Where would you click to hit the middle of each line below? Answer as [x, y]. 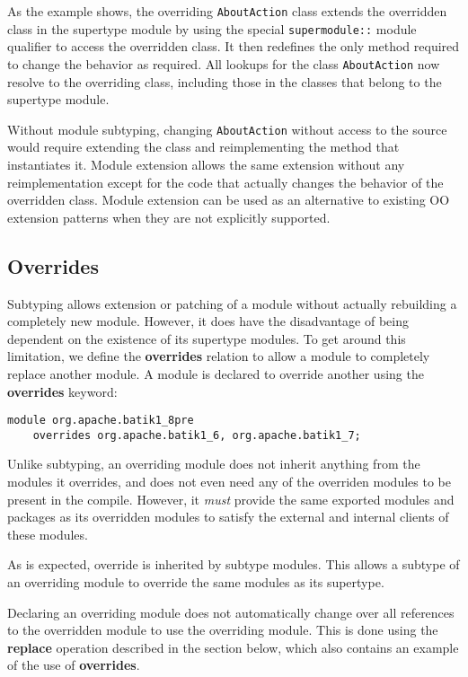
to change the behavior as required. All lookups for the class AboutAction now [224, 63]
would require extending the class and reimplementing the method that [203, 147]
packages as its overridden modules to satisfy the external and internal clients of [228, 517]
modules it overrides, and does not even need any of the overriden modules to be [229, 482]
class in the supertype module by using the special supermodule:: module [212, 28]
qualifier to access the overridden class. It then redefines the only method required [234, 46]
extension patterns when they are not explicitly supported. [169, 217]
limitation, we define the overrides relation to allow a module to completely [219, 356]
